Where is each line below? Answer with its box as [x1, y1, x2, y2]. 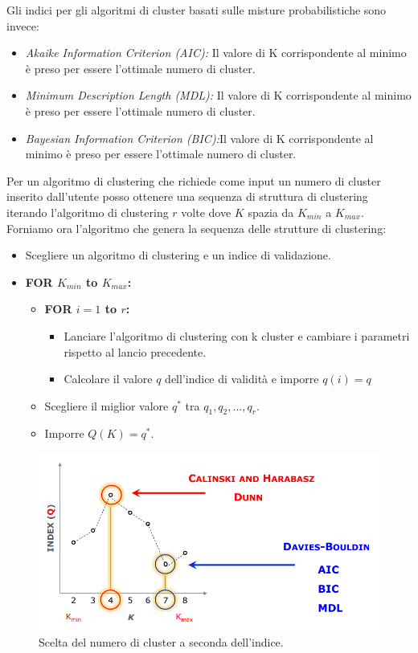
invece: [6, 17, 39, 34]
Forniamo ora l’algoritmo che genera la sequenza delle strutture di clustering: [6, 219, 387, 236]
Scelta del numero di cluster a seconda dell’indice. [39, 633, 284, 650]
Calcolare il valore [64, 370, 153, 387]
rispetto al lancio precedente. [64, 343, 207, 360]
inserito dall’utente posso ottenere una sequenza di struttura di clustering [6, 188, 368, 205]
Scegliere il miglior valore [44, 397, 169, 414]
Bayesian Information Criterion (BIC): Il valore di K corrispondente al [25, 129, 374, 146]
